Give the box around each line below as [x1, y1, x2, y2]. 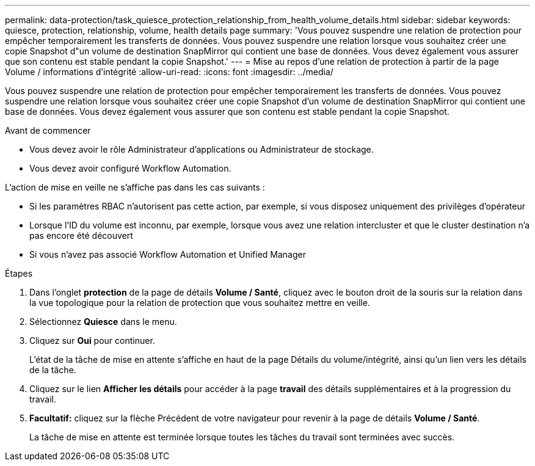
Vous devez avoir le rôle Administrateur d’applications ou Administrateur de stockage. [29, 144, 374, 155]
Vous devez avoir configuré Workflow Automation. [29, 163, 231, 173]
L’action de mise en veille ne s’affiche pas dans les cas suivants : [5, 182, 265, 192]
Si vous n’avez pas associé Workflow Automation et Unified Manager [29, 249, 306, 260]
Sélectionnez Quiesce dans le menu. [29, 316, 177, 327]
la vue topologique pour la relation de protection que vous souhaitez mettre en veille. [29, 297, 370, 308]
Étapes [5, 268, 33, 279]
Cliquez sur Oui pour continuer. [29, 335, 155, 346]
